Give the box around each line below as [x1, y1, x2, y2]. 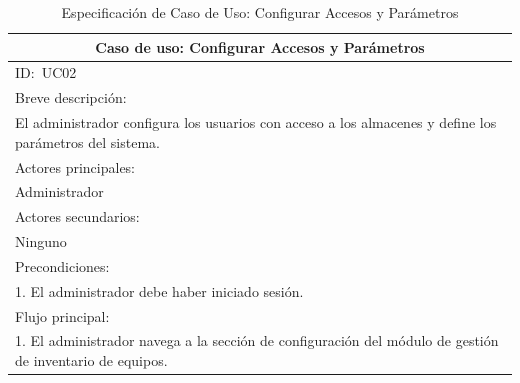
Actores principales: [15, 156, 136, 177]
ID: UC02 [15, 62, 77, 83]
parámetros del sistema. [15, 131, 160, 152]
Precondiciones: [15, 255, 110, 276]
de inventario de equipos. [15, 350, 168, 371]
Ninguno [15, 231, 67, 252]
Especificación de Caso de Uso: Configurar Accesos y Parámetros [61, 2, 459, 22]
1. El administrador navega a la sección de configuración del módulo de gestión [15, 330, 499, 351]
